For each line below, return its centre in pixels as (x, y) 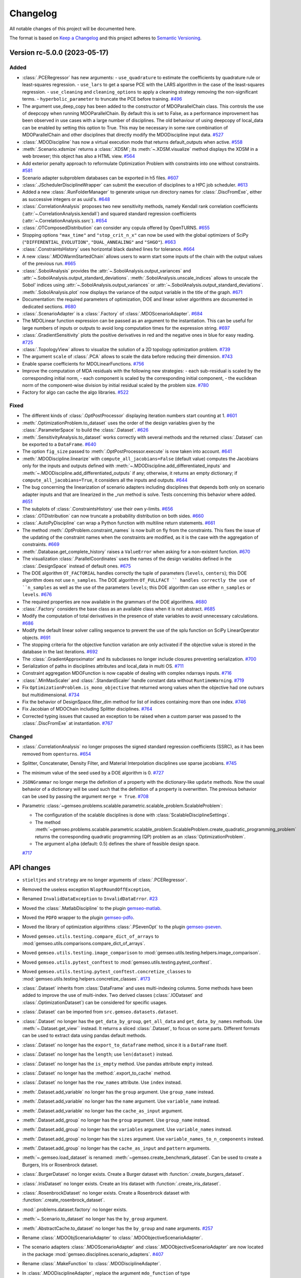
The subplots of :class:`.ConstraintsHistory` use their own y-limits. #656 (98, 509)
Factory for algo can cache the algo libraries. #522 (76, 392)
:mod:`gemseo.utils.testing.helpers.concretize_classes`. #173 (86, 978)
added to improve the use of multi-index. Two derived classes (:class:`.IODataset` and (112, 995)
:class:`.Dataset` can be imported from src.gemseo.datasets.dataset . (100, 1012)
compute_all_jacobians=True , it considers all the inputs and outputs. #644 (105, 480)
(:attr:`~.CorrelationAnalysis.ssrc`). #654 (65, 220)
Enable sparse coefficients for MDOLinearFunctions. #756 (83, 363)
